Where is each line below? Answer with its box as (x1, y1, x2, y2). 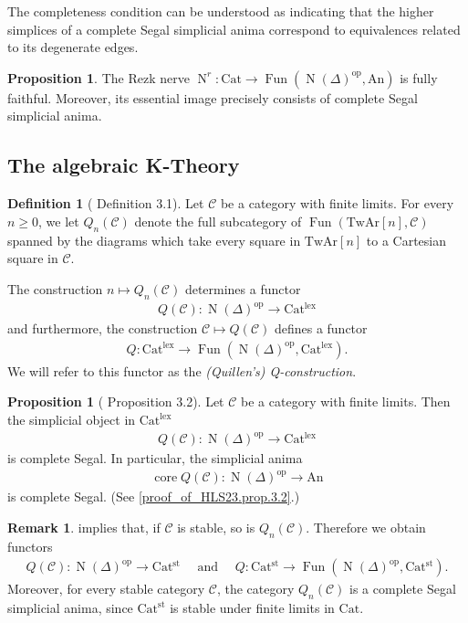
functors (7, 536, 53, 555)
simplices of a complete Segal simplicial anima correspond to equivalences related (7, 19, 461, 38)
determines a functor (184, 279, 301, 298)
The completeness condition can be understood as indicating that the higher (7, 2, 434, 20)
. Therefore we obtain (306, 517, 426, 536)
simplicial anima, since (7, 597, 133, 617)
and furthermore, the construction (7, 319, 198, 338)
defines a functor (274, 319, 368, 338)
